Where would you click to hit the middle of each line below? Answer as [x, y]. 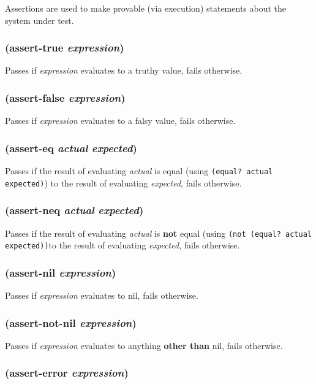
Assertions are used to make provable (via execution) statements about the [146, 8]
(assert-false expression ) [65, 97]
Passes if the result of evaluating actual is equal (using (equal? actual [139, 171]
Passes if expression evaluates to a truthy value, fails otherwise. [124, 70]
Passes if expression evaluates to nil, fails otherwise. [102, 295]
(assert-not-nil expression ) [71, 322]
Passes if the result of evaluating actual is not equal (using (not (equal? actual [158, 233]
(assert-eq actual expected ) [71, 148]
